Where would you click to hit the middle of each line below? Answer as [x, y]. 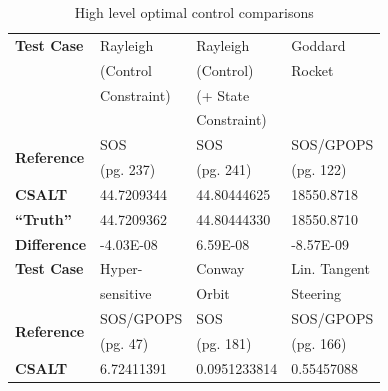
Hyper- [121, 268]
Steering [316, 293]
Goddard [318, 44]
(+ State [223, 94]
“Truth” [43, 218]
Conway [220, 268]
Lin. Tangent [330, 268]
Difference [51, 243]
